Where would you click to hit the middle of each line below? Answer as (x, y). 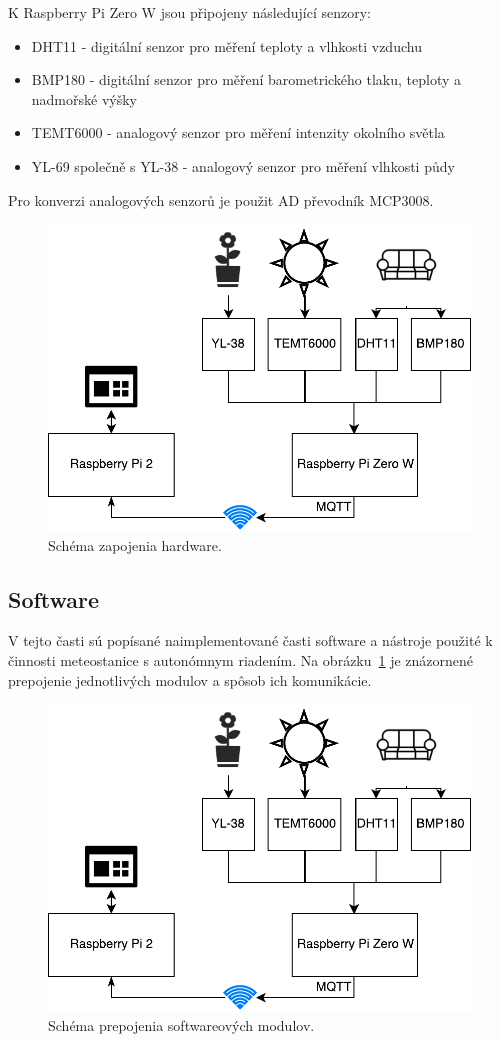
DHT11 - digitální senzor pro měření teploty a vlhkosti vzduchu (226, 45)
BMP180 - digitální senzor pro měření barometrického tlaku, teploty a (246, 79)
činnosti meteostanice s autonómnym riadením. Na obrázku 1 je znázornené (241, 660)
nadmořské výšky (84, 98)
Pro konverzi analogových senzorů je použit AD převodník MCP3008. (221, 199)
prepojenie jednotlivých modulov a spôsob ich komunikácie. (190, 679)
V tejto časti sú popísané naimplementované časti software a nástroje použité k (250, 640)
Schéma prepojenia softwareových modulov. (181, 1024)
